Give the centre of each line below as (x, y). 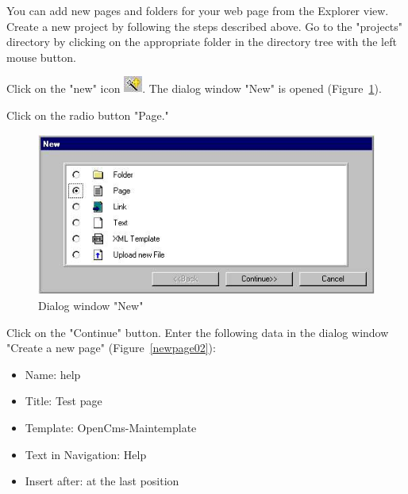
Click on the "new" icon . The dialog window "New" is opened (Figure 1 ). (194, 88)
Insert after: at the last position (102, 481)
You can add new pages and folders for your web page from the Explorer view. (198, 10)
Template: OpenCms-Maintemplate (111, 427)
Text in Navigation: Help (86, 454)
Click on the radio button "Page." (88, 115)
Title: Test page (64, 401)
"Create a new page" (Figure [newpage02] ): (111, 348)
